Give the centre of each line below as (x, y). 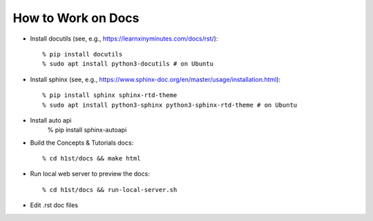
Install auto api (51, 120)
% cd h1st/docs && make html (92, 159)
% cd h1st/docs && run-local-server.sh (110, 190)
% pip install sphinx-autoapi (87, 130)
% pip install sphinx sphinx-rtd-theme (110, 95)
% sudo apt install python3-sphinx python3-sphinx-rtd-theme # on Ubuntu (170, 105)
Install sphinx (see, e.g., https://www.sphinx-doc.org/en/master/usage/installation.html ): (155, 79)
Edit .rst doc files (54, 205)
